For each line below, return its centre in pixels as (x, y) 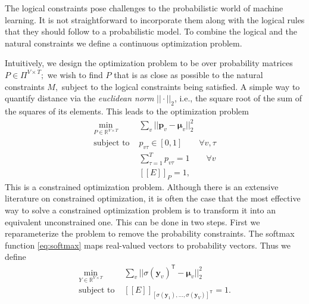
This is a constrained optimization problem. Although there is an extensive (142, 186)
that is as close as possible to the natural (188, 74)
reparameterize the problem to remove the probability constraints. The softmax (150, 233)
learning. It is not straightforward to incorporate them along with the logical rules (155, 19)
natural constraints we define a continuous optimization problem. (124, 43)
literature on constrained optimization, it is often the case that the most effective (153, 198)
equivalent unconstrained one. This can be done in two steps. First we (132, 221)
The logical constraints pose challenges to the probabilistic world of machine (144, 8)
